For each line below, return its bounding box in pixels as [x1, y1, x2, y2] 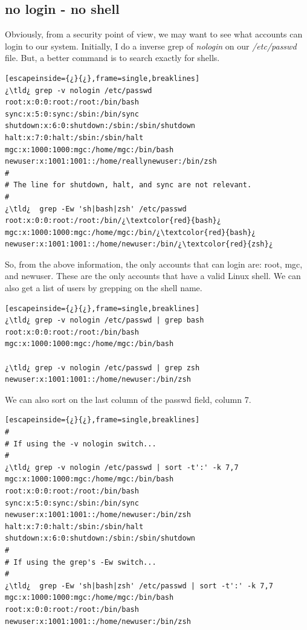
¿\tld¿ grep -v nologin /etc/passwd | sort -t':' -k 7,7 [5, 463, 239, 472]
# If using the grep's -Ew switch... [5, 558, 157, 567]
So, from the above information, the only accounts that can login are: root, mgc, [5, 257, 303, 270]
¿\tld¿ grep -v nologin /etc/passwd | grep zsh [5, 363, 200, 372]
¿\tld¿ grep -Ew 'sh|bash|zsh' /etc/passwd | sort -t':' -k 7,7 [5, 581, 273, 590]
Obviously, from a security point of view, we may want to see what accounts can [5, 28, 303, 40]
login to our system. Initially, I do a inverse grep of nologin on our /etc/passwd [5, 39, 297, 52]
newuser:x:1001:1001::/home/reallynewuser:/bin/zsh [5, 157, 217, 166]
